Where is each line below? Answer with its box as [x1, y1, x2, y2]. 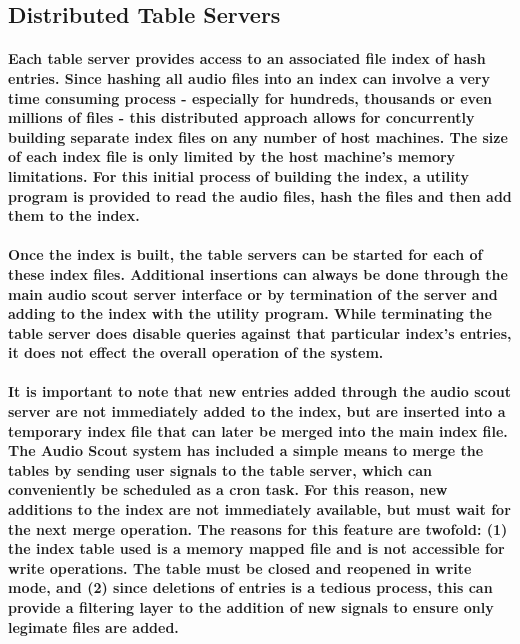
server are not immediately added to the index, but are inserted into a [8, 401, 506, 422]
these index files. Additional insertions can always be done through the [8, 263, 508, 284]
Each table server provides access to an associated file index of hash [8, 48, 486, 69]
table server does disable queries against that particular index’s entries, [8, 322, 512, 343]
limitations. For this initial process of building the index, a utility [8, 165, 469, 186]
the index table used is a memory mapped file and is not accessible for [8, 538, 505, 559]
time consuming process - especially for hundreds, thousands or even [8, 87, 492, 108]
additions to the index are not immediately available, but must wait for [8, 499, 511, 520]
